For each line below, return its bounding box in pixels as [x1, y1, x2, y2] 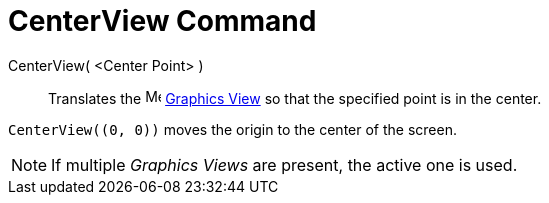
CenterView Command [8, 4, 317, 38]
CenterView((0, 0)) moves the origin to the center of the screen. [8, 120, 457, 138]
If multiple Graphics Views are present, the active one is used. [51, 154, 518, 175]
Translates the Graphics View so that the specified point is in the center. [48, 89, 542, 107]
